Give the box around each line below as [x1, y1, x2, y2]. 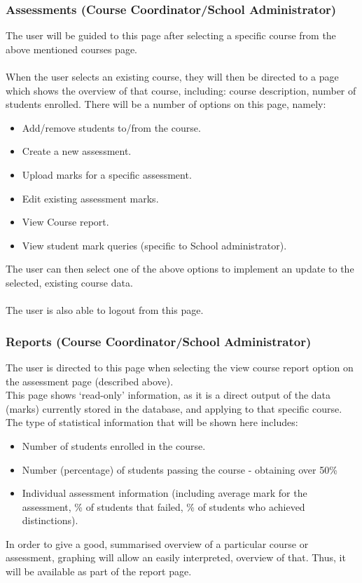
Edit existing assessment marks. [22, 191, 159, 205]
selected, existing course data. [6, 275, 133, 289]
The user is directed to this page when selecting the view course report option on [6, 359, 354, 374]
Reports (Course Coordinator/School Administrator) [6, 332, 312, 350]
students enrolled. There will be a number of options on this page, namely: [6, 97, 326, 111]
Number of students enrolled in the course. [22, 438, 206, 453]
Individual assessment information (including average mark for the [22, 486, 307, 500]
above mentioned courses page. [6, 41, 138, 56]
